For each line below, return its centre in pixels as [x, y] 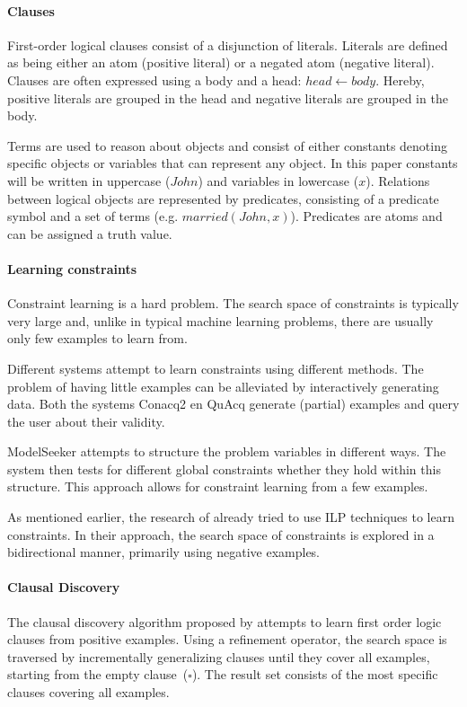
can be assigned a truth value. [90, 233]
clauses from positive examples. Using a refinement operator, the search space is [227, 639]
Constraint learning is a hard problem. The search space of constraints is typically [233, 303]
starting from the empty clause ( [98, 674]
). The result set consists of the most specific [315, 674]
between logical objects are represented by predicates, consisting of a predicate [223, 198]
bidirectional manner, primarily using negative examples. [164, 552]
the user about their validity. [86, 421]
